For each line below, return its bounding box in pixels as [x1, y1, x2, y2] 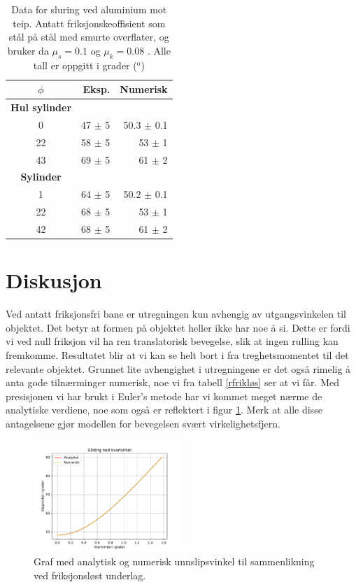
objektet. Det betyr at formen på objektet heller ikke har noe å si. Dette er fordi [6, 320, 350, 334]
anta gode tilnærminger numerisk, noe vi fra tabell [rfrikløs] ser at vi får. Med [6, 375, 339, 390]
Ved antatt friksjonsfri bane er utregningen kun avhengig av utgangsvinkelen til [6, 306, 346, 321]
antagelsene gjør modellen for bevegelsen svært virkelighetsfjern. [6, 416, 280, 430]
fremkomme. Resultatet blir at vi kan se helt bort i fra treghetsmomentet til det [6, 347, 349, 362]
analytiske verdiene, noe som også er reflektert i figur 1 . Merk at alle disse [6, 402, 322, 417]
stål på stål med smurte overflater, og [8, 29, 169, 44]
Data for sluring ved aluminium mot [11, 2, 167, 16]
